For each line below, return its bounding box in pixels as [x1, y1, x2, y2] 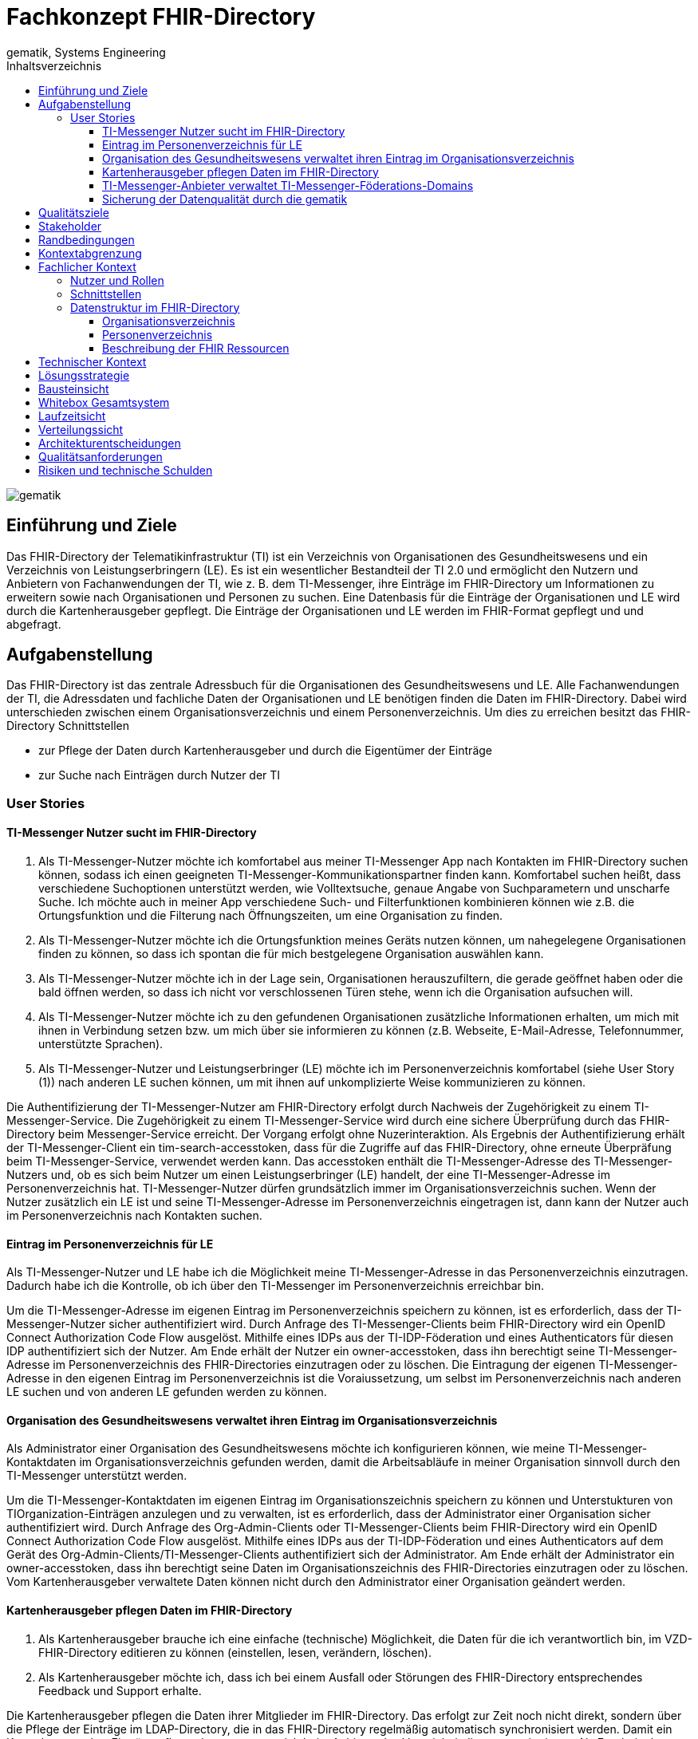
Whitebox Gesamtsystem [38, 395, 170, 409]
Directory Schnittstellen [6, 719, 129, 733]
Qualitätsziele [38, 205, 109, 219]
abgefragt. [6, 617, 61, 631]
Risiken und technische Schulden [38, 463, 213, 477]
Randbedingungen [38, 232, 135, 246]
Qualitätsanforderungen [38, 449, 163, 463]
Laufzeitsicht [38, 408, 106, 423]
